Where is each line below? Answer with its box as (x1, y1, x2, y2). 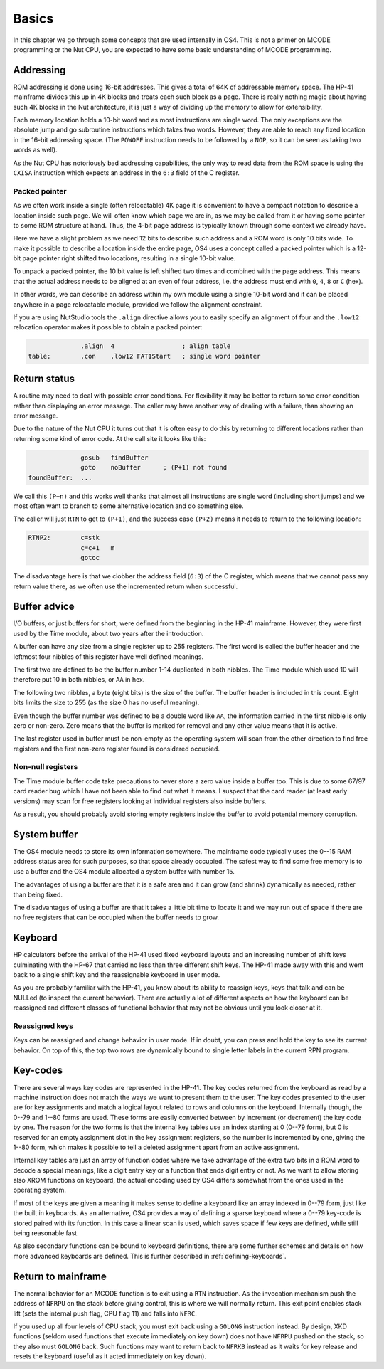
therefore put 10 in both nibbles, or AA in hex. (13, 675, 145, 684)
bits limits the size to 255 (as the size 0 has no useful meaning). (13, 698, 200, 707)
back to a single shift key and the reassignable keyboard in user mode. (13, 970, 220, 978)
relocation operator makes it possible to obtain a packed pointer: (13, 323, 203, 332)
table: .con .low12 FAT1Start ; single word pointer (28, 352, 261, 360)
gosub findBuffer (80, 453, 149, 462)
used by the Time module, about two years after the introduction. (13, 629, 204, 638)
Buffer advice (13, 601, 75, 613)
